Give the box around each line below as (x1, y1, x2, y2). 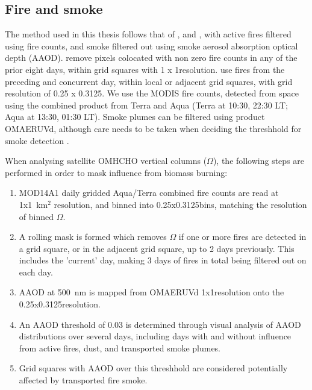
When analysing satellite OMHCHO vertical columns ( (5, 154, 207, 167)
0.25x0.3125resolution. (19, 298, 101, 310)
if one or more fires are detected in (178, 230, 307, 243)
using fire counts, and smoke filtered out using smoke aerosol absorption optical (5, 39, 298, 52)
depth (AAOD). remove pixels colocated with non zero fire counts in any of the (5, 51, 298, 64)
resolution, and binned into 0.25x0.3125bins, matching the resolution (54, 198, 307, 210)
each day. (19, 265, 53, 278)
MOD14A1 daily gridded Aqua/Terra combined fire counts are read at (19, 186, 279, 199)
